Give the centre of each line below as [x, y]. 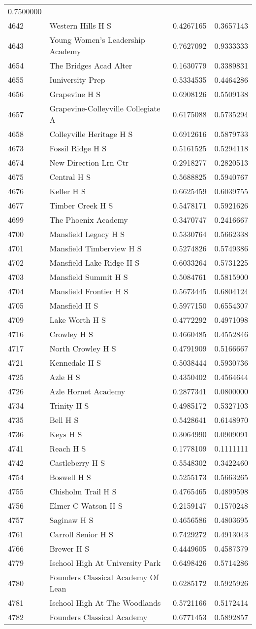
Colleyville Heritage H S [91, 134]
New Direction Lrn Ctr [89, 162]
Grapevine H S [75, 94]
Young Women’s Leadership [97, 40]
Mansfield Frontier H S [89, 291]
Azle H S [65, 377]
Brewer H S [69, 548]
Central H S [70, 177]
